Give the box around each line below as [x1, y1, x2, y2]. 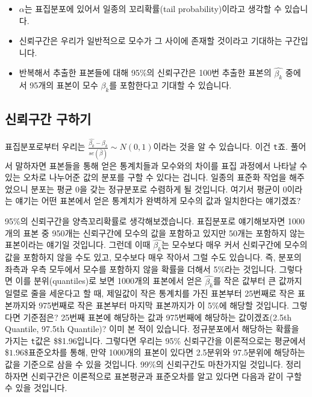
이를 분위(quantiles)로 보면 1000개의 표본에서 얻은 [15, 274, 202, 287]
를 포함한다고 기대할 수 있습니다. [109, 79, 232, 91]
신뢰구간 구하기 [5, 109, 92, 128]
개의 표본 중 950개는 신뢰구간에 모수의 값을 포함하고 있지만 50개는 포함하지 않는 [5, 226, 305, 239]
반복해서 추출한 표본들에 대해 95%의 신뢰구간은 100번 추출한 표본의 [19, 66, 272, 79]
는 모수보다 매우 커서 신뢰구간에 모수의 [161, 238, 308, 251]
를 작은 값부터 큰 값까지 [213, 274, 302, 287]
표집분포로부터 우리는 [5, 140, 86, 153]
